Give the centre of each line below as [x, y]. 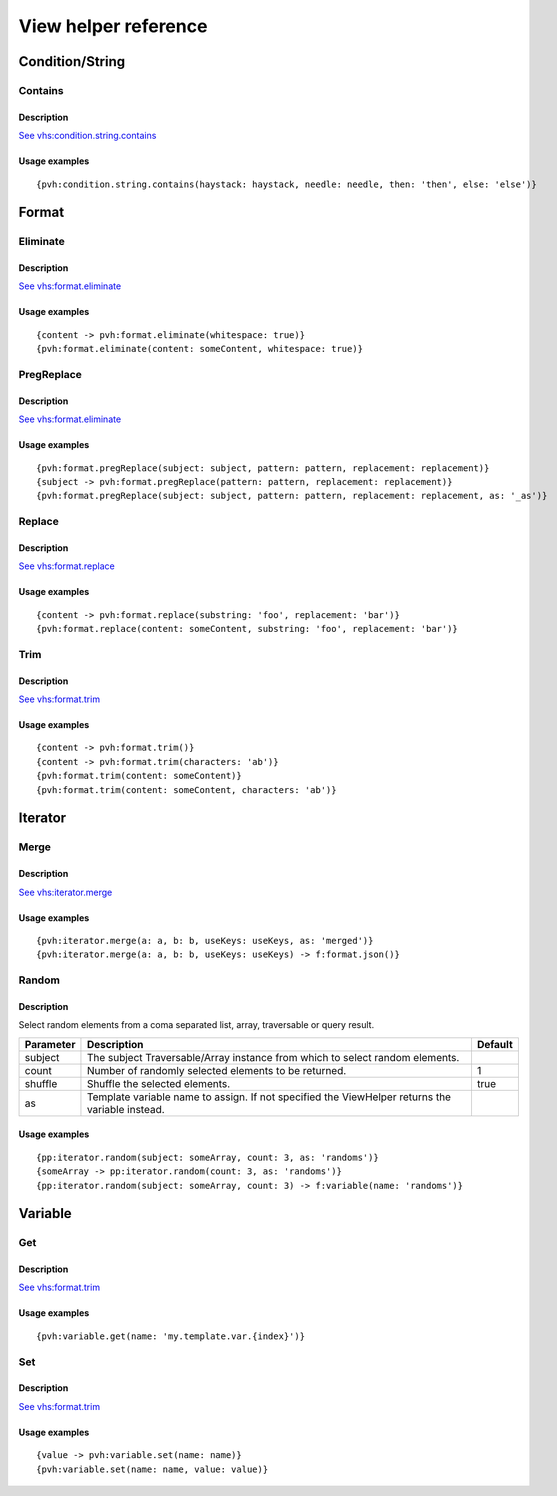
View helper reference [113, 26]
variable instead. [125, 1109]
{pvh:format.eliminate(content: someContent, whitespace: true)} [200, 349]
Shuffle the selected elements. [158, 1083]
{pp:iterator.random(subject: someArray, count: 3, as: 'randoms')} [207, 1157]
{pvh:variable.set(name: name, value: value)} [152, 1469]
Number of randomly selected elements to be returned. [216, 1070]
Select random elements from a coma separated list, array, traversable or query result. [196, 1025]
